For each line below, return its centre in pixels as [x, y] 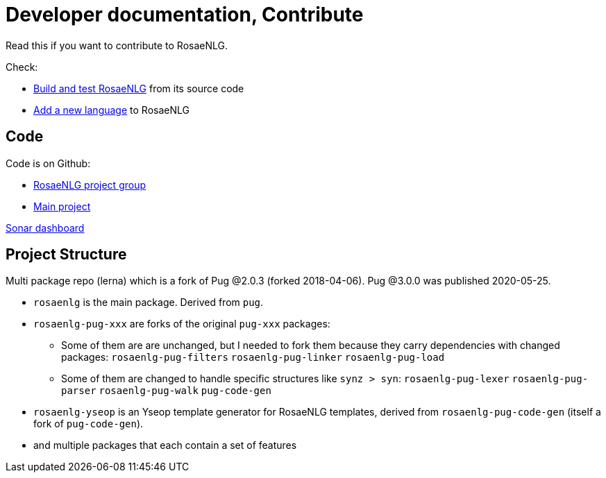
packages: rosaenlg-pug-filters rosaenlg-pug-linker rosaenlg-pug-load [253, 357]
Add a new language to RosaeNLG [111, 110]
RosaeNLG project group [90, 185]
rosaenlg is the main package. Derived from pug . [149, 302]
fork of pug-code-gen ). [89, 424]
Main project [62, 206]
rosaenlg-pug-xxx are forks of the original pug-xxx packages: [182, 324]
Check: [22, 67]
